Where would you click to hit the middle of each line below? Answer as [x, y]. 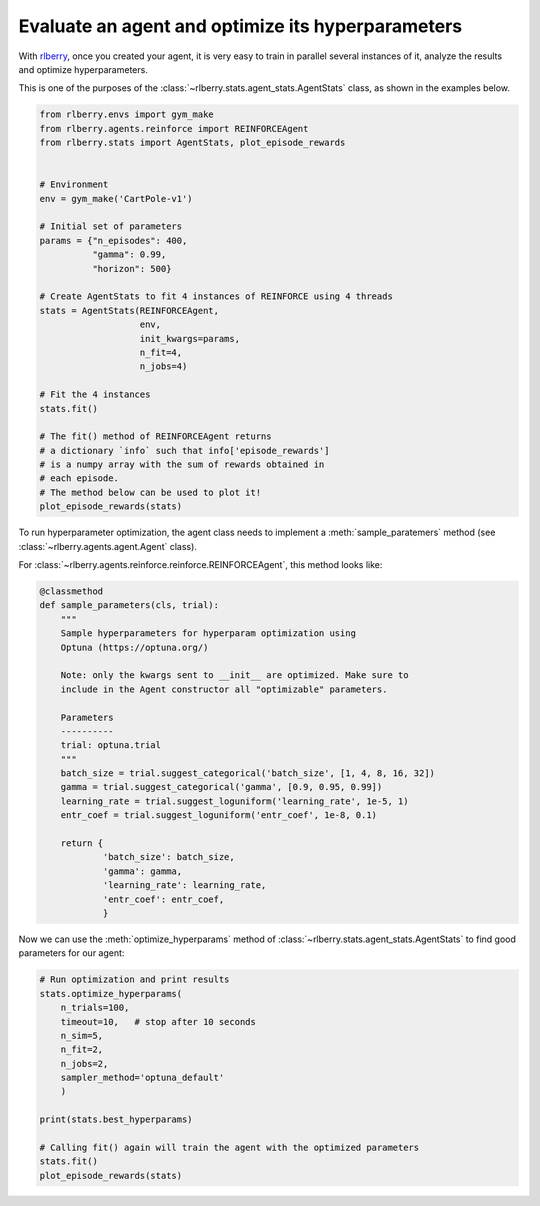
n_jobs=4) [163, 366]
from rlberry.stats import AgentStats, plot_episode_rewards [192, 143]
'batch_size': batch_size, [168, 857]
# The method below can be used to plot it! [150, 492]
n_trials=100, [95, 1008]
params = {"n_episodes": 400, [113, 240]
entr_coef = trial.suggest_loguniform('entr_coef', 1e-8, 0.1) [219, 815]
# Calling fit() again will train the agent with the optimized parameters [229, 1148]
